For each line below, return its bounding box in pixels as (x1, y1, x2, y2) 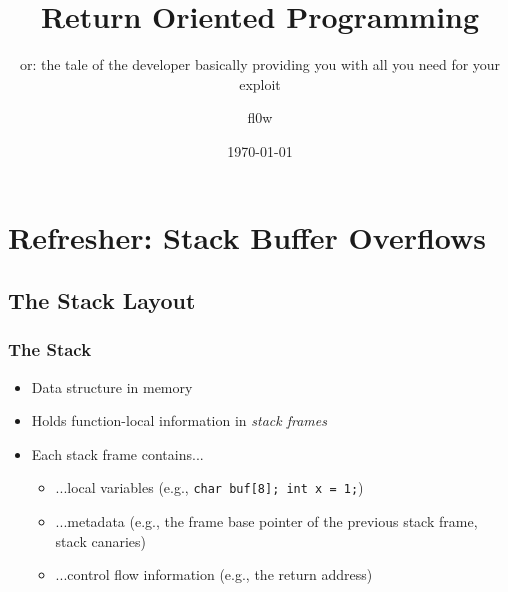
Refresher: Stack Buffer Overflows (8, 216, 486, 257)
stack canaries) (55, 530, 146, 551)
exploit (239, 73, 281, 94)
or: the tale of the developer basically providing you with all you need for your (19, 54, 501, 75)
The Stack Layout (8, 285, 196, 316)
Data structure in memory (31, 376, 193, 397)
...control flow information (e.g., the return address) (55, 564, 373, 585)
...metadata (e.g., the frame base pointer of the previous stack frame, (55, 511, 478, 532)
